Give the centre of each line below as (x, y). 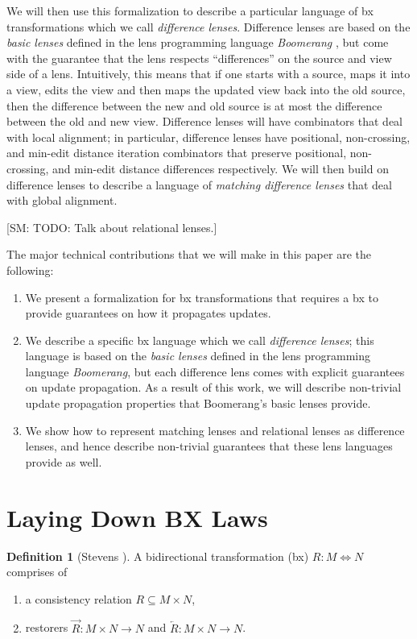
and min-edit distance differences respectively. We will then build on (220, 168)
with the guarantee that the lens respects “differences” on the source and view (199, 58)
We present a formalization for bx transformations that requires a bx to (202, 297)
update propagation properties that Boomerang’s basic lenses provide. (198, 403)
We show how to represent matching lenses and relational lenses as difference (215, 430)
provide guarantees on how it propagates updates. (148, 313)
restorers (47, 627)
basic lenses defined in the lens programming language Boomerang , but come (198, 42)
